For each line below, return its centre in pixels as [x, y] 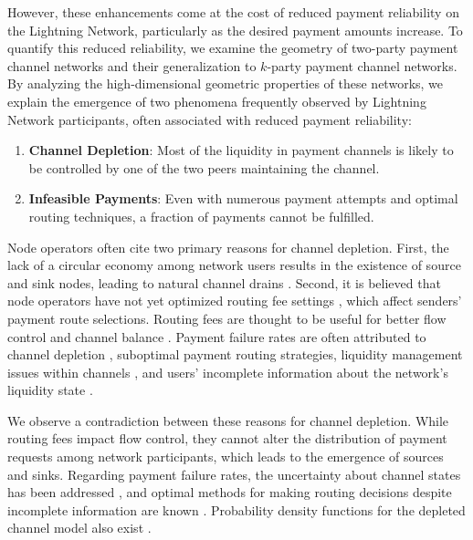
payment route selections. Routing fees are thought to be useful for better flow [227, 318]
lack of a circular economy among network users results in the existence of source [234, 265]
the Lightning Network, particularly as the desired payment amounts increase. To [235, 30]
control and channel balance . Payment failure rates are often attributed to [217, 336]
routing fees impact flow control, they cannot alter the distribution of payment [227, 438]
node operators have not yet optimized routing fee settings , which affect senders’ [235, 301]
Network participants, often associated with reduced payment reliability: [210, 119]
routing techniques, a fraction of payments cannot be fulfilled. [201, 216]
